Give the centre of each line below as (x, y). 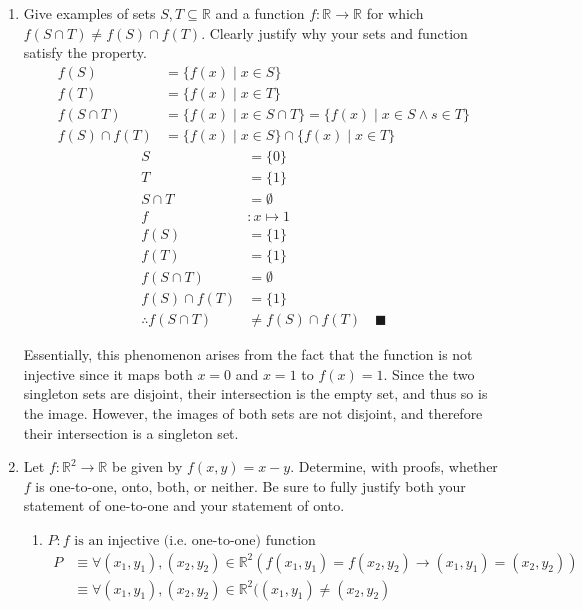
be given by (147, 466)
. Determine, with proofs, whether (394, 466)
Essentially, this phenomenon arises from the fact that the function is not (248, 354)
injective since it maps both (108, 373)
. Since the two (429, 373)
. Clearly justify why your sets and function (334, 32)
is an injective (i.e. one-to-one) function (195, 540)
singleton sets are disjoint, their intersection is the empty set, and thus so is (255, 393)
